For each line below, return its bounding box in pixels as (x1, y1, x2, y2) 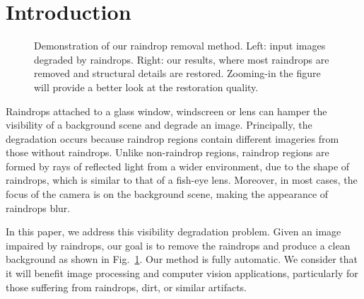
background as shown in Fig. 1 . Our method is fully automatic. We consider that (6, 252, 358, 266)
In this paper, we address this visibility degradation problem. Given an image (6, 224, 341, 239)
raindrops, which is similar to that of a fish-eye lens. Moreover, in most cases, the (6, 172, 358, 187)
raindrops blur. (6, 200, 71, 215)
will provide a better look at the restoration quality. (34, 79, 259, 94)
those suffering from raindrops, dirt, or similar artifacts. (6, 279, 247, 294)
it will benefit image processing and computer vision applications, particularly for (6, 266, 358, 281)
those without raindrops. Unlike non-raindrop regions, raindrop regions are (6, 145, 329, 160)
